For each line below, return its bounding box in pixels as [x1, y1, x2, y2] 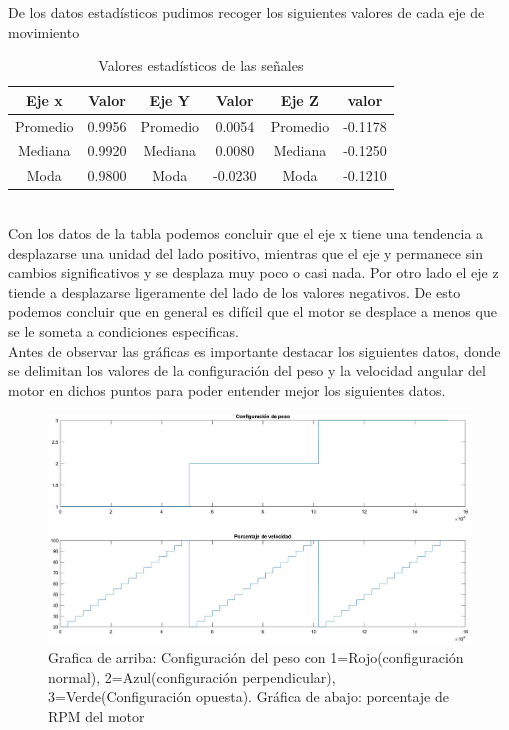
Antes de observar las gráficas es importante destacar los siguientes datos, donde [8, 340, 501, 361]
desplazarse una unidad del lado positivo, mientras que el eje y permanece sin [8, 242, 483, 263]
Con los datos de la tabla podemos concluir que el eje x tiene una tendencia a [8, 223, 484, 243]
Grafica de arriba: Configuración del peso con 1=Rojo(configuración [48, 647, 464, 668]
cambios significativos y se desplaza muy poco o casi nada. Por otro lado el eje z [8, 262, 499, 283]
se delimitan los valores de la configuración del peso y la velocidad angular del [8, 360, 486, 381]
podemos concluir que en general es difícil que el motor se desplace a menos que [8, 301, 497, 322]
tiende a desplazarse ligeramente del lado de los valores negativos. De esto [8, 281, 461, 302]
